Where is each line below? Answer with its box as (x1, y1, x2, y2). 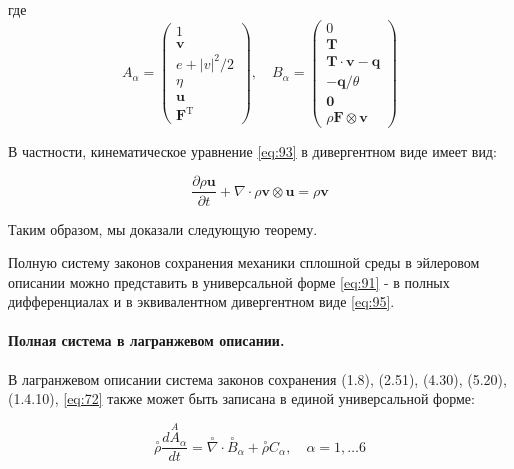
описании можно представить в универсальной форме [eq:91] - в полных (8, 271, 450, 292)
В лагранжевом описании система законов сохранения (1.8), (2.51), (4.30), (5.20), (8, 368, 507, 389)
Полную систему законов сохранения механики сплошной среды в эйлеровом (8, 252, 480, 273)
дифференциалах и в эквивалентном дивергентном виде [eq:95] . (8, 291, 395, 312)
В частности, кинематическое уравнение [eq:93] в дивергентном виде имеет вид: (8, 140, 497, 161)
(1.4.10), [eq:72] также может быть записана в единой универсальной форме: (8, 388, 475, 409)
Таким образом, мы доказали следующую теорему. (8, 218, 318, 239)
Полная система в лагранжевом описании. (8, 330, 285, 351)
